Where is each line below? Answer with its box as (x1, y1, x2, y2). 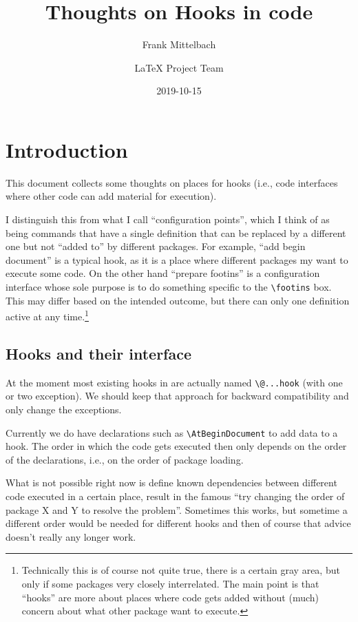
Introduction (6, 135, 128, 163)
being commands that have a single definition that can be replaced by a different (6, 225, 346, 240)
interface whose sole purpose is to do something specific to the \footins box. (6, 280, 332, 293)
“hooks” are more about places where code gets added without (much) (21, 590, 319, 604)
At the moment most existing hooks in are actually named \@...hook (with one (6, 375, 343, 389)
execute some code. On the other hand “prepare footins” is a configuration (6, 266, 320, 280)
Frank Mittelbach (142, 37, 216, 52)
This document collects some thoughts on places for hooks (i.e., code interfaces (6, 175, 338, 189)
